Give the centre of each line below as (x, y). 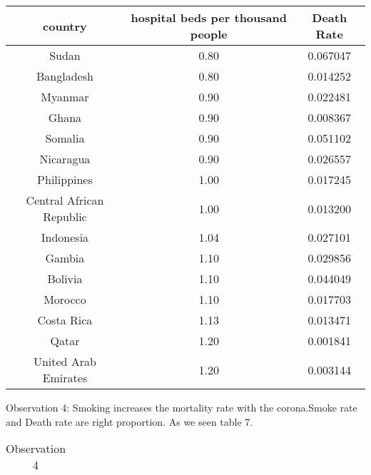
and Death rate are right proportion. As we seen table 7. (129, 421)
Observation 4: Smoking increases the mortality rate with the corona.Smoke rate (182, 407)
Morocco (65, 299)
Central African (65, 200)
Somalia (65, 138)
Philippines (65, 179)
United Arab (65, 361)
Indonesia (65, 237)
